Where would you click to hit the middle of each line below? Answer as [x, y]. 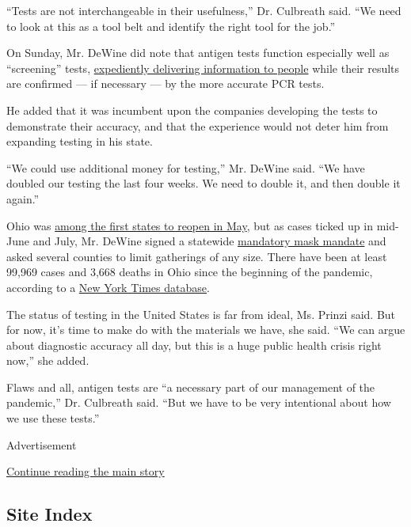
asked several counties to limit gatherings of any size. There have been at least [197, 256]
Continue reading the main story [86, 471]
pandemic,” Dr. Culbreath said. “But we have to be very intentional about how [199, 402]
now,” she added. [48, 360]
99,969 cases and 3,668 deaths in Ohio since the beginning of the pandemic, [190, 272]
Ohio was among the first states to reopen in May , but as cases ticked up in [190, 225]
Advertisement [42, 444]
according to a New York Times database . [108, 287]
